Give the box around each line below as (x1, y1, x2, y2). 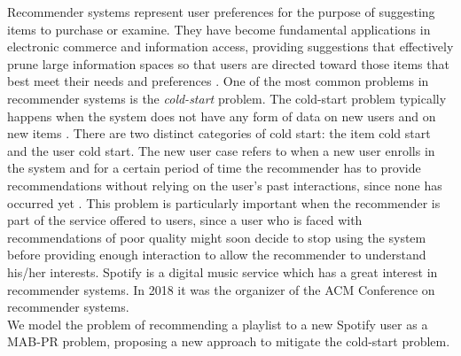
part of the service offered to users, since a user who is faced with (7, 211, 363, 229)
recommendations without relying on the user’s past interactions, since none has (7, 175, 442, 194)
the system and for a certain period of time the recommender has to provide (7, 159, 421, 177)
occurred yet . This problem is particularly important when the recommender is (7, 193, 441, 212)
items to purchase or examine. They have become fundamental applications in (7, 19, 431, 38)
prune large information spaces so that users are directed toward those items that (7, 54, 449, 73)
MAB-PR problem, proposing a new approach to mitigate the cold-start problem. (7, 332, 450, 351)
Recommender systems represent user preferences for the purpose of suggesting (7, 3, 435, 20)
